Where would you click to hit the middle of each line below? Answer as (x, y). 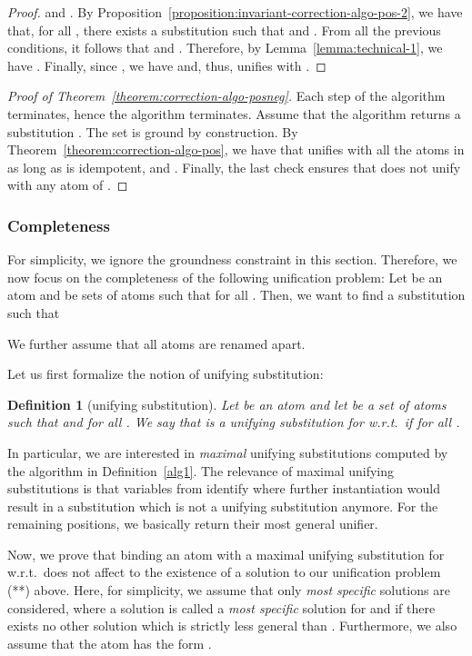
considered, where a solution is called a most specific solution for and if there (221, 607)
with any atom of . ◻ (68, 185)
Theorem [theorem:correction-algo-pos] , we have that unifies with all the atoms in (236, 149)
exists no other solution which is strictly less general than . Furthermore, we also (232, 626)
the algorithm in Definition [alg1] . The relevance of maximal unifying (201, 470)
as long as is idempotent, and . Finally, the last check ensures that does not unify (234, 167)
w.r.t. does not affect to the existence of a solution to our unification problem (224, 572)
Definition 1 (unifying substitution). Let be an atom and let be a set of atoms (227, 404)
